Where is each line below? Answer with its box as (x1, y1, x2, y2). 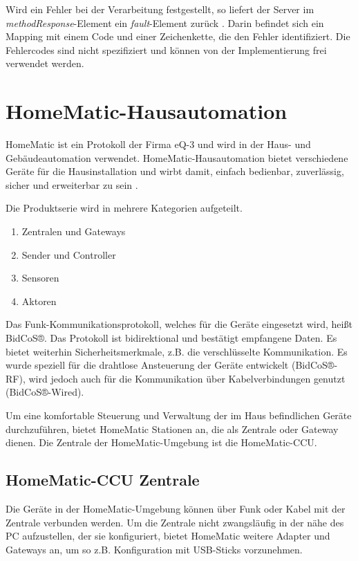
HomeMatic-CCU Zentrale (6, 469, 200, 490)
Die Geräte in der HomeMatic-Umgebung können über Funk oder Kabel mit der (6, 501, 346, 515)
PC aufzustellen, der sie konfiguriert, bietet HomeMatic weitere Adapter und (6, 528, 330, 543)
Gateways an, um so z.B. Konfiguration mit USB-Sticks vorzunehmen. (6, 542, 303, 556)
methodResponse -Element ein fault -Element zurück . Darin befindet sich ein (6, 15, 324, 30)
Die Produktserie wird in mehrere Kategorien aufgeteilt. (6, 201, 243, 215)
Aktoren (21, 293, 57, 308)
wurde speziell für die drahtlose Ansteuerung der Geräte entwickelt (6, 358, 289, 372)
